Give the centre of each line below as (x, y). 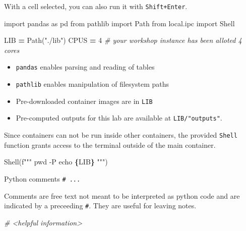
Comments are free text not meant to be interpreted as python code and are (122, 195)
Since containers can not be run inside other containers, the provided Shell (121, 135)
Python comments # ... (42, 178)
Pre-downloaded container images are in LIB (84, 101)
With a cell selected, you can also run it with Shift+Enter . (96, 6)
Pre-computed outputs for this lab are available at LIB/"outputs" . (119, 118)
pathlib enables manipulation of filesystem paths (93, 84)
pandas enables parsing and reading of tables (85, 67)
